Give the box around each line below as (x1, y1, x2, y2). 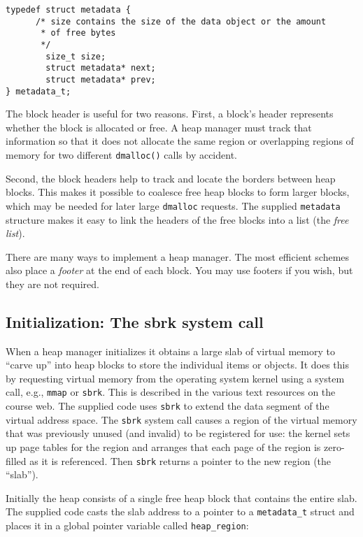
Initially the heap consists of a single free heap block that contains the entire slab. (6, 490, 357, 505)
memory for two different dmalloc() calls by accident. (6, 148, 237, 162)
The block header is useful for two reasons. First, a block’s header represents (6, 106, 334, 121)
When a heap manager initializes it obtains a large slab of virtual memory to (6, 343, 335, 358)
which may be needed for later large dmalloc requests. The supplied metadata (6, 198, 341, 213)
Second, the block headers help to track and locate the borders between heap (6, 171, 336, 185)
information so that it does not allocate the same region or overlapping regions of (6, 134, 354, 148)
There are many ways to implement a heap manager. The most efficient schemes (6, 249, 350, 264)
